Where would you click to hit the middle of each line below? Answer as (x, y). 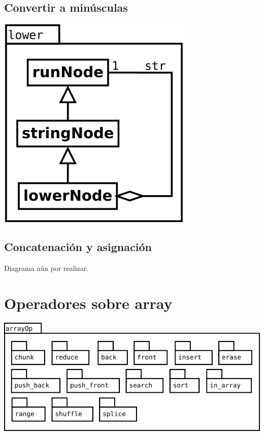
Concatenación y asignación (78, 247)
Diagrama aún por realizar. (46, 268)
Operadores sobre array (88, 303)
